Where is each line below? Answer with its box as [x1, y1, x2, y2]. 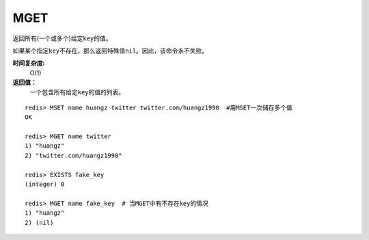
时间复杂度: [12, 59, 45, 68]
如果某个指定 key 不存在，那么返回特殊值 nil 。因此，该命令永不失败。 [12, 46, 208, 55]
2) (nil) [25, 219, 54, 226]
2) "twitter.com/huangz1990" [25, 151, 122, 159]
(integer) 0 [25, 181, 65, 188]
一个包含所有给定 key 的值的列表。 [29, 88, 125, 96]
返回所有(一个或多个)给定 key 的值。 [12, 34, 112, 42]
